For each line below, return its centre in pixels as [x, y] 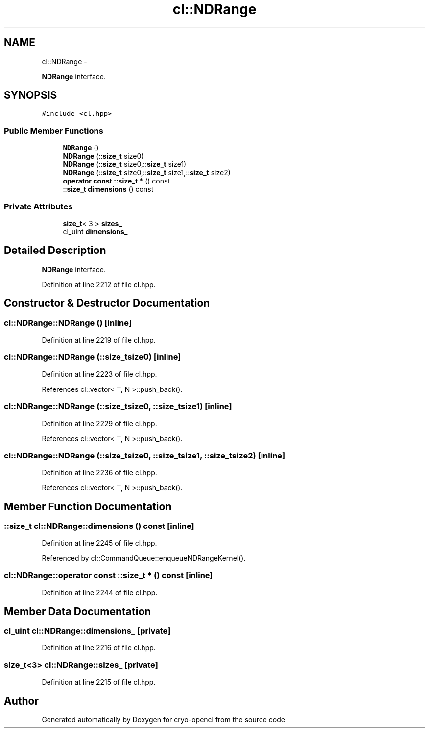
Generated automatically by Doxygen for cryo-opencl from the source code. [165, 720]
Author [21, 701]
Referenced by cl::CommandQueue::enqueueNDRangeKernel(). [144, 558]
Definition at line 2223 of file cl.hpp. [99, 374]
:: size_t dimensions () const [108, 189]
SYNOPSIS [31, 95]
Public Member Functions [54, 130]
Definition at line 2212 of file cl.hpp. [99, 284]
